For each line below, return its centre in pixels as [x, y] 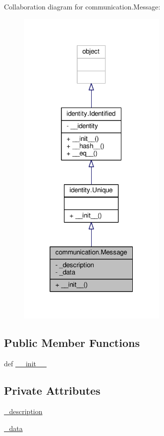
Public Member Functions [72, 343]
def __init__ [25, 364]
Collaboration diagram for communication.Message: [82, 6]
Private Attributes [52, 390]
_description [23, 411]
